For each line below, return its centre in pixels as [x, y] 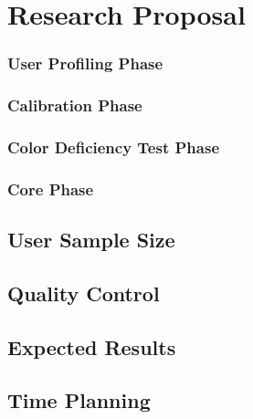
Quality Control [84, 293]
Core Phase [51, 189]
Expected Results [92, 346]
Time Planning [79, 400]
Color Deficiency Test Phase [114, 147]
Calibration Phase [75, 105]
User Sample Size [91, 240]
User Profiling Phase [85, 63]
